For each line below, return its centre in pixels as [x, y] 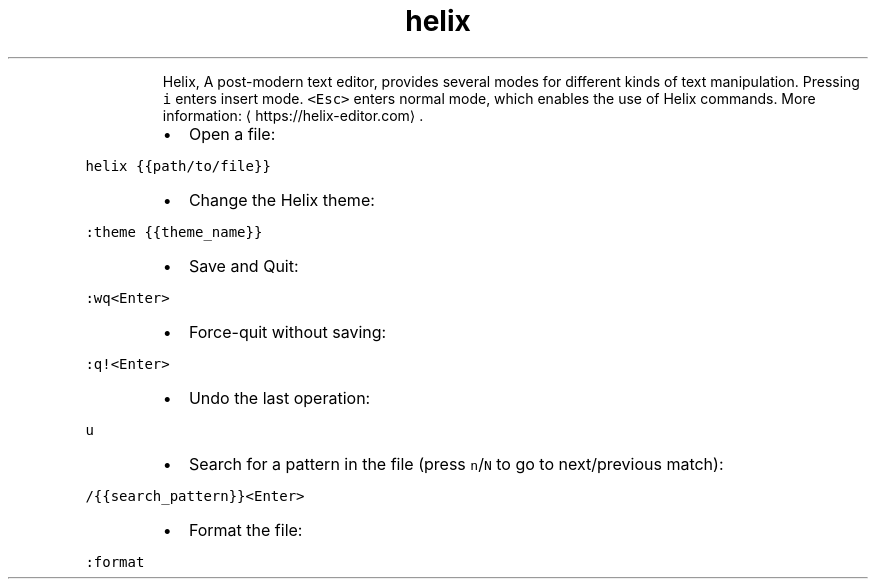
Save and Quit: [243, 265]
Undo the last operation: [279, 397]
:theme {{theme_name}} [174, 231]
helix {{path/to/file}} [178, 165]
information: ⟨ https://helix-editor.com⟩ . [293, 115]
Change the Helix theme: [281, 199]
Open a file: [232, 133]
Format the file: [245, 529]
